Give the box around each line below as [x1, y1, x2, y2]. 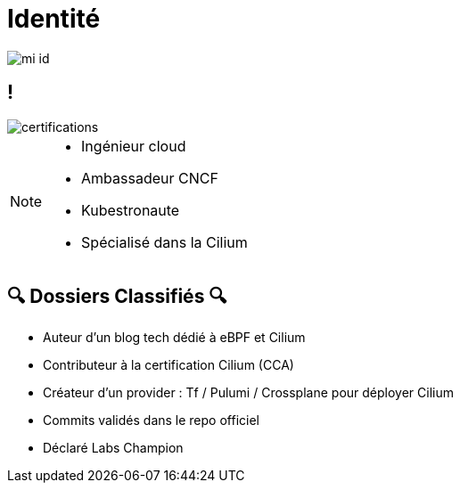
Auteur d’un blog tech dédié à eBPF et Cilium [43, 330, 306, 346]
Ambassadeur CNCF [81, 168, 218, 187]
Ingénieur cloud [81, 136, 186, 155]
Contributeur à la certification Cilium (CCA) [43, 357, 294, 373]
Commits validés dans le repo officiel [43, 412, 259, 429]
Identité [7, 4, 101, 34]
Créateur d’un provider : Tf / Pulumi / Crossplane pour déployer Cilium [43, 385, 454, 401]
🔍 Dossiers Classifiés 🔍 [7, 285, 227, 308]
